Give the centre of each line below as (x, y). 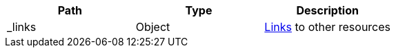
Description (327, 10)
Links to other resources (328, 27)
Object (153, 27)
